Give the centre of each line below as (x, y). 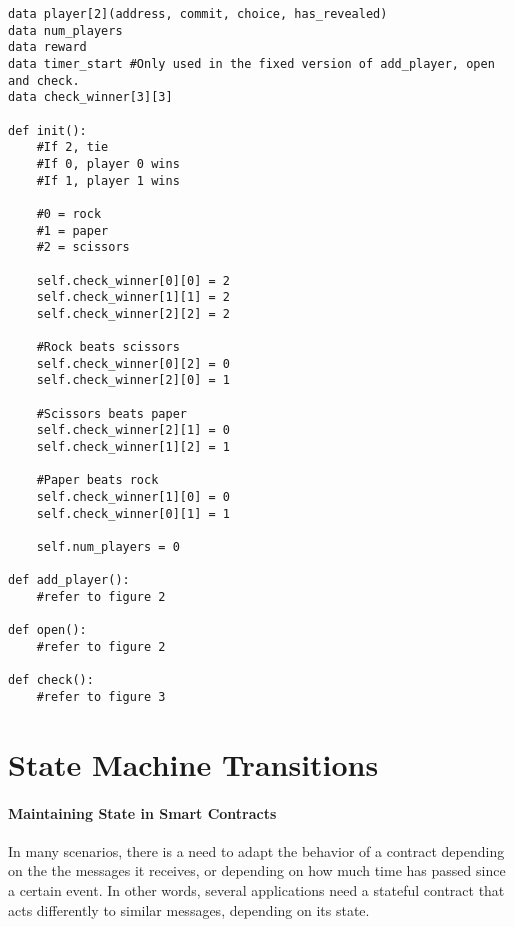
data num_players (65, 30)
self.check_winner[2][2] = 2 (133, 313)
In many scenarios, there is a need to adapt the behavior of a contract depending (256, 850)
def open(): (47, 630)
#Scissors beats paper (111, 413)
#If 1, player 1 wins (108, 180)
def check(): (51, 680)
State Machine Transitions (193, 763)
